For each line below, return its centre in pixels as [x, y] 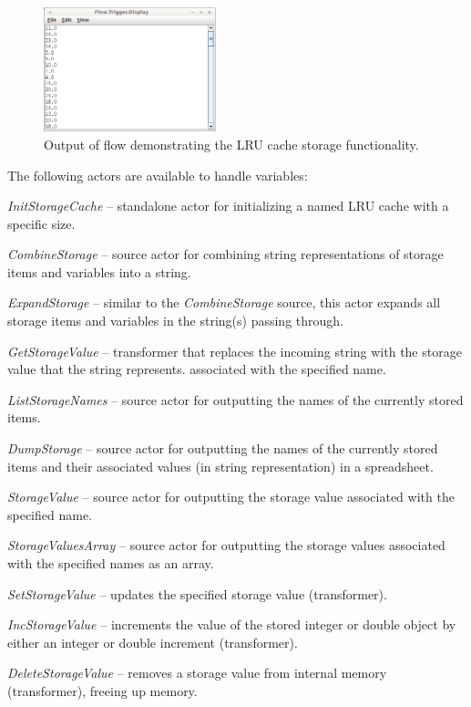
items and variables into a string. [99, 271]
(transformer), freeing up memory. [102, 690]
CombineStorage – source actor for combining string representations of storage [225, 254]
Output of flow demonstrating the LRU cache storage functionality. [231, 144]
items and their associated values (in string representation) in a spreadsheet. [220, 466]
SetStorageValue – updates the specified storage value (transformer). [197, 593]
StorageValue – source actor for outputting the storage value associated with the [231, 497]
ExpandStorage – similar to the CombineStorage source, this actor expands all [224, 302]
